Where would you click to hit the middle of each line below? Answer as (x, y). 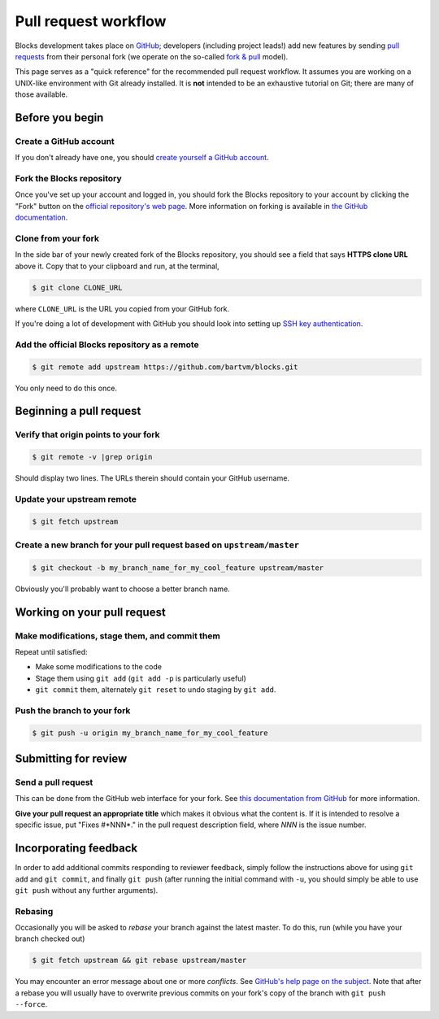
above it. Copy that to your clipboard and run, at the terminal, (117, 266)
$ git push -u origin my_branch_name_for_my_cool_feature (150, 733)
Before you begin (59, 118)
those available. (41, 94)
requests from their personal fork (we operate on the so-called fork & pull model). (152, 56)
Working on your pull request (90, 612)
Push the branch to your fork (73, 710)
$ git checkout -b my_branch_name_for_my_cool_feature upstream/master (178, 568)
